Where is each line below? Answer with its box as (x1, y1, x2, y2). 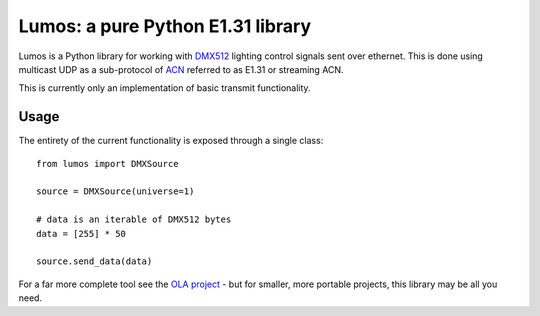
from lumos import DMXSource (36, 158, 179, 169)
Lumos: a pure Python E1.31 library (18, 15, 312, 37)
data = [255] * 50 (36, 228, 127, 239)
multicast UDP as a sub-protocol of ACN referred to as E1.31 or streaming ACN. (18, 63, 344, 75)
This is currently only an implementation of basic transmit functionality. (18, 82, 311, 94)
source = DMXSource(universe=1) (36, 186, 195, 197)
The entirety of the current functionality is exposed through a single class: (18, 135, 324, 147)
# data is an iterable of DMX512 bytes (36, 214, 232, 225)
